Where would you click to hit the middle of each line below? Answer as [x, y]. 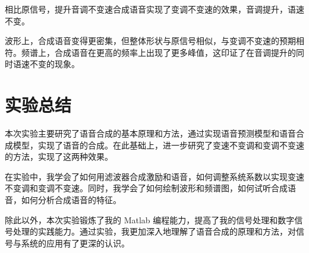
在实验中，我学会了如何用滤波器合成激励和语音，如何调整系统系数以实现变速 [154, 176]
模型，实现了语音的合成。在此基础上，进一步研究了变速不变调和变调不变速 [158, 145]
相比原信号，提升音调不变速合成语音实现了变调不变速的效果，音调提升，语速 [154, 9]
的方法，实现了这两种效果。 [59, 156]
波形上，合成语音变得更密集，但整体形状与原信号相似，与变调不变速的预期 [150, 41]
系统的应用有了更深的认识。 [75, 243]
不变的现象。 [54, 64]
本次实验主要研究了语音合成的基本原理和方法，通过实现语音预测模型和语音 [150, 133]
